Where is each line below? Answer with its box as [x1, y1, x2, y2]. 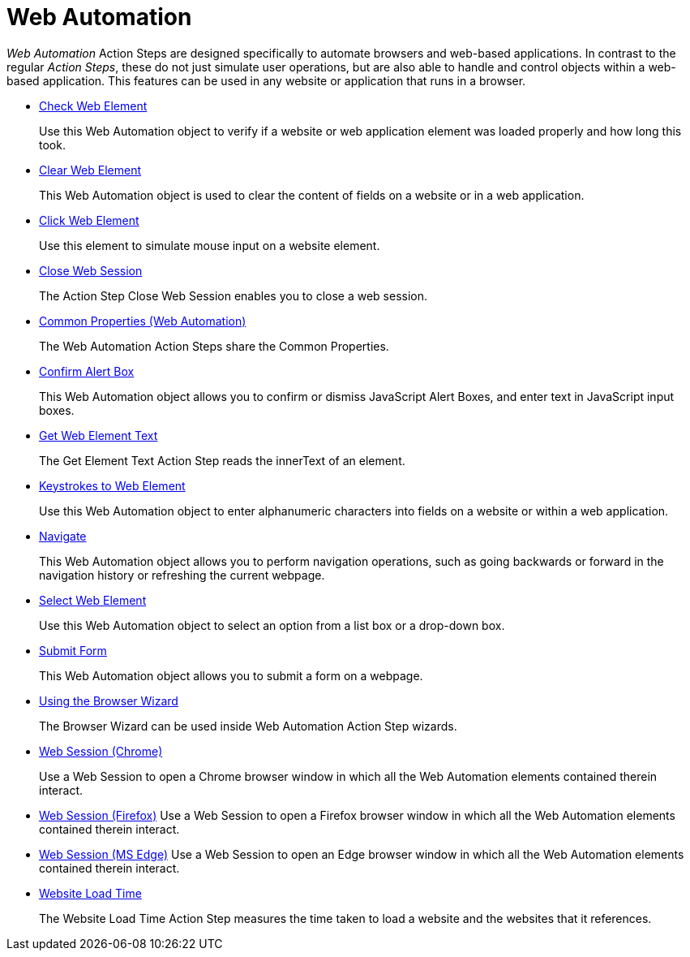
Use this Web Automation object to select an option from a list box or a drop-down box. [39, 618, 505, 632]
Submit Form [39, 643, 107, 657]
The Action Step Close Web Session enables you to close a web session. [39, 288, 428, 303]
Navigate [39, 528, 87, 543]
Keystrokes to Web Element [39, 478, 186, 493]
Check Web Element [39, 98, 148, 113]
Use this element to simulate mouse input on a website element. [39, 238, 380, 252]
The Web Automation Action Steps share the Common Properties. [39, 338, 389, 353]
